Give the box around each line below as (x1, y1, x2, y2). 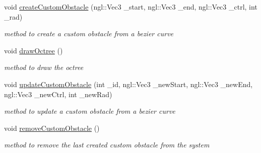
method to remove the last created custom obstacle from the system (4, 139, 210, 150)
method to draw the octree (4, 62, 84, 72)
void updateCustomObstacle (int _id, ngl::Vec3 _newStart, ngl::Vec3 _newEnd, (4, 79, 253, 89)
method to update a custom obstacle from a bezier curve (4, 106, 175, 116)
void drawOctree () (4, 45, 63, 55)
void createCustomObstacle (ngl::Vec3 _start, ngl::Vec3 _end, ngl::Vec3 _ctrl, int (4, 2, 257, 12)
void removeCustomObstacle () (4, 122, 100, 133)
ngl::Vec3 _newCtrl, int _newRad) (4, 89, 112, 99)
